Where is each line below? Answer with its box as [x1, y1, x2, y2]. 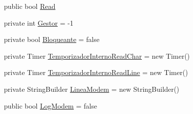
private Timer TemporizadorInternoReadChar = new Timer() [4, 50, 190, 61]
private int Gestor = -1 [4, 17, 74, 28]
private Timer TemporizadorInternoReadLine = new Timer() [4, 67, 188, 77]
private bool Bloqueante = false [4, 34, 99, 44]
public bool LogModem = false [4, 100, 97, 111]
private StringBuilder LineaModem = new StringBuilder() [4, 83, 179, 94]
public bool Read [4, 1, 56, 11]
